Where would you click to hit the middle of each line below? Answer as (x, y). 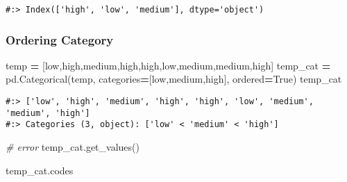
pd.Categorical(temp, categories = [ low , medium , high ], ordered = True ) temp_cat (174, 79)
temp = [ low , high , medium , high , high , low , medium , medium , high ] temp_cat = (168, 65)
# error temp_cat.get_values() (73, 147)
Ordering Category (60, 39)
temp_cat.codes (40, 170)
